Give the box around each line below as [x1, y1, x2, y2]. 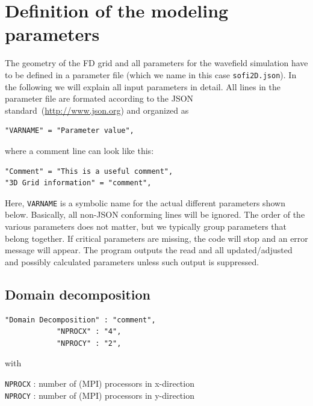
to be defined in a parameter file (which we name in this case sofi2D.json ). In [5, 68, 297, 81]
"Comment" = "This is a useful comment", [5, 167, 173, 176]
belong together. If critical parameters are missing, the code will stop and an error [5, 232, 308, 244]
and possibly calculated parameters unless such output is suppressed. [5, 255, 259, 268]
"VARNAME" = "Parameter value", [5, 126, 134, 135]
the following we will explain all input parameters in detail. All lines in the [5, 80, 280, 93]
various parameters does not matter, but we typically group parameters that [5, 220, 287, 232]
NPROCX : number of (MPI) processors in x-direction [5, 377, 194, 389]
